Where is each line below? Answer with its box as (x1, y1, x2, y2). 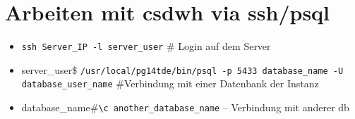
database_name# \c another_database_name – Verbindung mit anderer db (21, 100, 349, 115)
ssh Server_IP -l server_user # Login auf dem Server (21, 39, 271, 54)
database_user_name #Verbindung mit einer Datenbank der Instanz (21, 76, 319, 91)
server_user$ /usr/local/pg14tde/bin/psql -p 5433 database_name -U (21, 62, 344, 77)
